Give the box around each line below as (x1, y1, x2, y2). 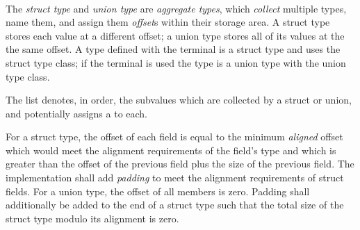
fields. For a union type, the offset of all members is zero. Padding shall (6, 183, 310, 198)
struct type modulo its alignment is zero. (6, 211, 179, 225)
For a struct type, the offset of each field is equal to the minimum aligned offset (6, 129, 343, 144)
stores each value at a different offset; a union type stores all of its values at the (6, 28, 345, 42)
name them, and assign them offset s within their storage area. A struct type (6, 15, 330, 29)
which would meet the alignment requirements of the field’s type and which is (6, 142, 336, 157)
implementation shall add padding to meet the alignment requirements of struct (6, 170, 344, 185)
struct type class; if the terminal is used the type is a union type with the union (6, 55, 346, 69)
